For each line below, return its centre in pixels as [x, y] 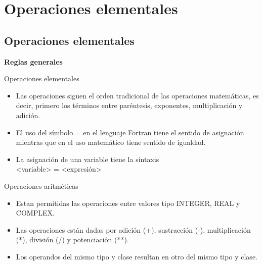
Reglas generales [33, 61]
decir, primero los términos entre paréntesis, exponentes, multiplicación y [129, 105]
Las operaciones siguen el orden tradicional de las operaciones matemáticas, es [137, 95]
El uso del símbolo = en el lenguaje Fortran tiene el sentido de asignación [130, 132]
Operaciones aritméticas [41, 185]
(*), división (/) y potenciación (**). [72, 240]
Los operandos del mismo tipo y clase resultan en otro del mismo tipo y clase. [137, 256]
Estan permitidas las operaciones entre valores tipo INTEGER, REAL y [128, 203]
